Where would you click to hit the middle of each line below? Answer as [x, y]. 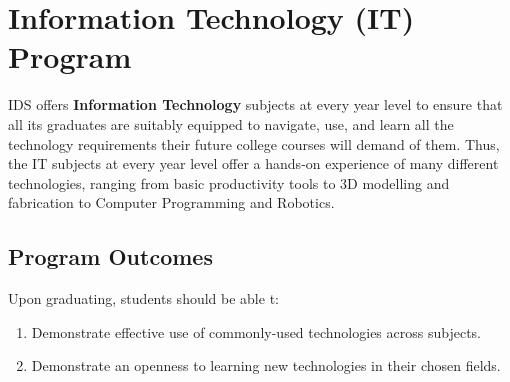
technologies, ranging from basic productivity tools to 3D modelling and [229, 182]
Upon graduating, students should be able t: [143, 298]
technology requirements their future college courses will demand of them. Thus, [254, 143]
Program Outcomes [110, 256]
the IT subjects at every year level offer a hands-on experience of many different [253, 163]
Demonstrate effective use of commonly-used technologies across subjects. [256, 331]
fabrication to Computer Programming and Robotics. [171, 202]
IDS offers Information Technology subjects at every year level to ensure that [255, 104]
